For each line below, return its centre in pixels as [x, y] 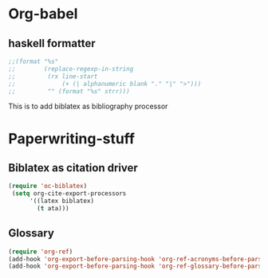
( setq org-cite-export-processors [69, 194]
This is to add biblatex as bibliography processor [88, 106]
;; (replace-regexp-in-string [71, 69]
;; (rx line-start [53, 76]
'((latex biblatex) [61, 201]
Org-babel [43, 14]
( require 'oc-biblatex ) [48, 186]
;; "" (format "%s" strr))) [69, 91]
